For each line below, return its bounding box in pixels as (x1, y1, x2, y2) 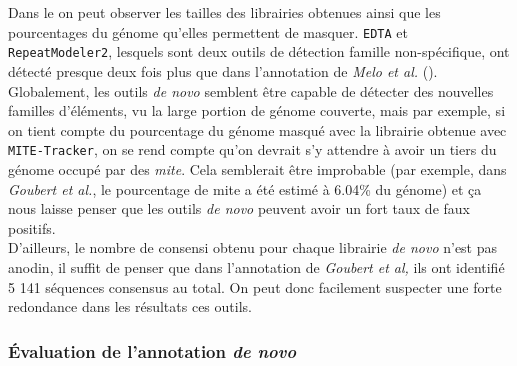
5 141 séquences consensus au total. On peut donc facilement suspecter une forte (8, 276, 502, 297)
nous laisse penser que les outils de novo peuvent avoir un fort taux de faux (8, 198, 470, 219)
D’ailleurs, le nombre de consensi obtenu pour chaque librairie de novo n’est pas (8, 237, 498, 258)
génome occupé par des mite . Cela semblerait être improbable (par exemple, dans (8, 158, 507, 179)
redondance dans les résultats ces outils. (8, 296, 252, 317)
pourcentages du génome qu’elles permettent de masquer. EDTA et (8, 21, 408, 42)
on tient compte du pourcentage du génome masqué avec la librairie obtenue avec (8, 119, 507, 140)
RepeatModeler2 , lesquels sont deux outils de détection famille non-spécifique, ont (8, 41, 510, 62)
